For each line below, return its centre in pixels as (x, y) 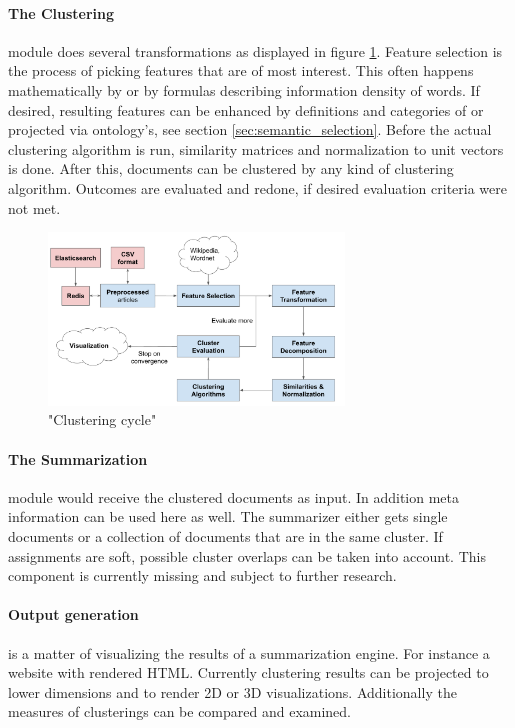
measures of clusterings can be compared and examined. (180, 711)
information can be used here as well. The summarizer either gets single (228, 516)
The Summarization (78, 458)
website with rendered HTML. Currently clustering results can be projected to (248, 672)
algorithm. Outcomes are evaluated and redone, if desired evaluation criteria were (257, 187)
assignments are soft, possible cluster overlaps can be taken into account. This (247, 555)
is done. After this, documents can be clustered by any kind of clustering (231, 168)
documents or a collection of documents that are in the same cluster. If (225, 535)
